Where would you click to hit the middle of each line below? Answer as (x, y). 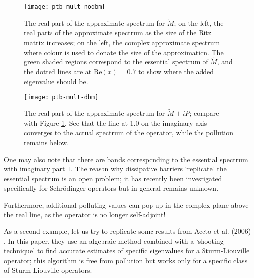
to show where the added (176, 72)
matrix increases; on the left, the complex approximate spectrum (122, 42)
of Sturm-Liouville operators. (48, 270)
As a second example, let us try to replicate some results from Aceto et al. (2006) (127, 231)
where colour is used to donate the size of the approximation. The (124, 52)
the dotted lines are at (58, 72)
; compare (204, 113)
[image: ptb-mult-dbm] (61, 97)
